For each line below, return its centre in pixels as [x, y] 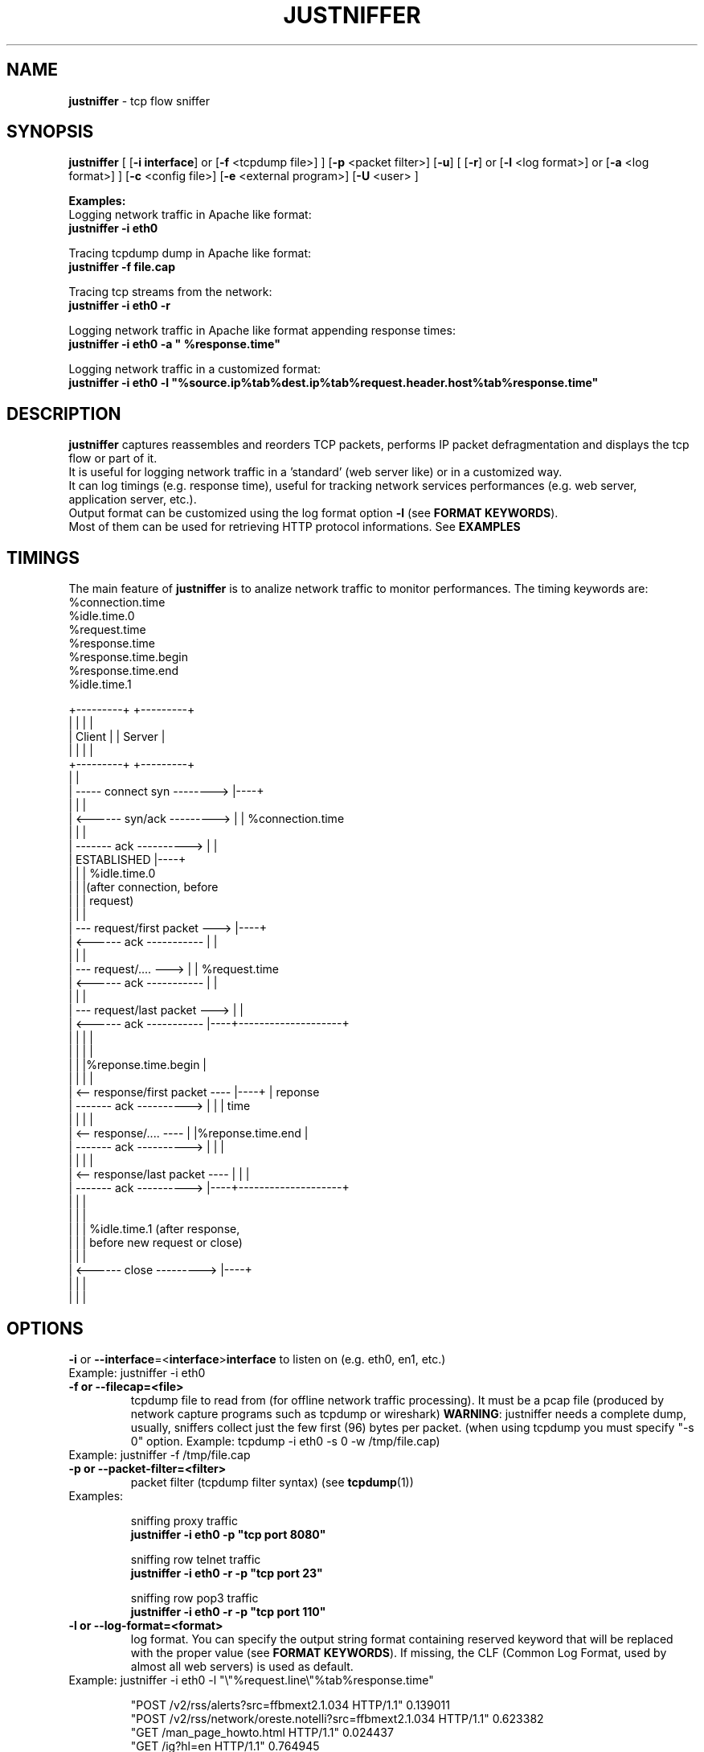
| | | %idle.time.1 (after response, [154, 1229]
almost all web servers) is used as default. [242, 1666]
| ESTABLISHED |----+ [127, 860]
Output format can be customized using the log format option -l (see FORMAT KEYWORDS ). [313, 513]
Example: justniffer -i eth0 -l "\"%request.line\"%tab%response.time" [251, 1680]
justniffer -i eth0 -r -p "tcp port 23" [227, 1573]
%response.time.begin [128, 657]
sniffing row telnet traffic [196, 1559]
